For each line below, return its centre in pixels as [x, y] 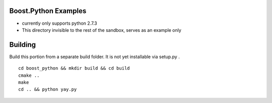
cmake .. [29, 75]
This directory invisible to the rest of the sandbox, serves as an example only [101, 30]
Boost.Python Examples [48, 11]
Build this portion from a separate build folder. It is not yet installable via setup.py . [94, 57]
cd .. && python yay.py [48, 89]
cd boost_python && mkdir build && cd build [74, 68]
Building [23, 45]
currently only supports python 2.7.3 [60, 23]
